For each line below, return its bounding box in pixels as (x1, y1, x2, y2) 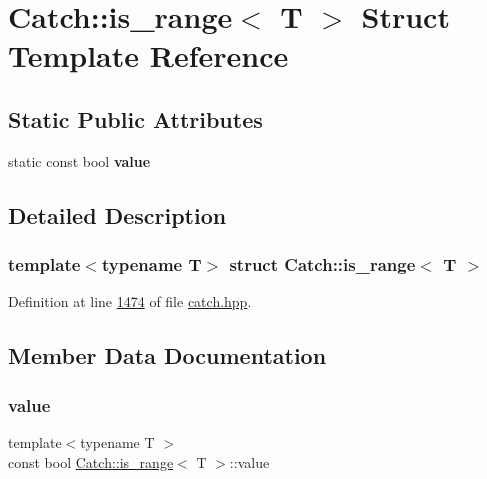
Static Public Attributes (8, 103, 263, 134)
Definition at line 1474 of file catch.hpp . (8, 291, 252, 312)
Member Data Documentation (8, 340, 327, 371)
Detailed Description (8, 199, 227, 230)
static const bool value (8, 150, 151, 171)
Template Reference (8, 35, 289, 76)
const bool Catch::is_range (8, 451, 174, 472)
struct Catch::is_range (229, 252, 416, 277)
